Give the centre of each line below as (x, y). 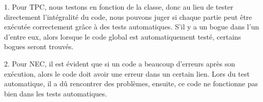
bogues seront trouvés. (39, 46)
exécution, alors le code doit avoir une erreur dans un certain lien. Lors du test (127, 73)
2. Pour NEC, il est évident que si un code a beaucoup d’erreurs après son (120, 63)
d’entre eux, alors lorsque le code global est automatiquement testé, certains (123, 36)
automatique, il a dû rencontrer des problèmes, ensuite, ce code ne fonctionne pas (131, 83)
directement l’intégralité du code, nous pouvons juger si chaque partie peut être (128, 16)
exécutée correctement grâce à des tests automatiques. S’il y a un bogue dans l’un (131, 27)
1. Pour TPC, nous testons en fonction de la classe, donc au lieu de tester (119, 7)
